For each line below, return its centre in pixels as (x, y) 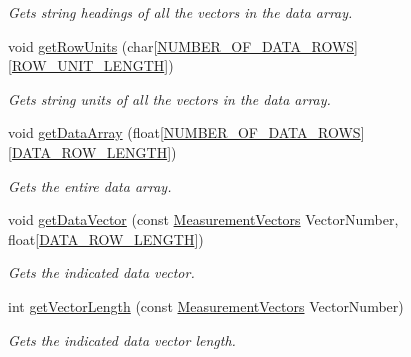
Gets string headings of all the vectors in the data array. (180, 12)
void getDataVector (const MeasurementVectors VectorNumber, (203, 219)
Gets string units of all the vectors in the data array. (169, 98)
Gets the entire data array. (90, 185)
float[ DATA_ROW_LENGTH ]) (106, 238)
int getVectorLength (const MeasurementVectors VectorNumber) (206, 305)
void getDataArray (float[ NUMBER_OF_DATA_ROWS (184, 132)
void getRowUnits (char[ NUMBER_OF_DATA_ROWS (181, 45)
